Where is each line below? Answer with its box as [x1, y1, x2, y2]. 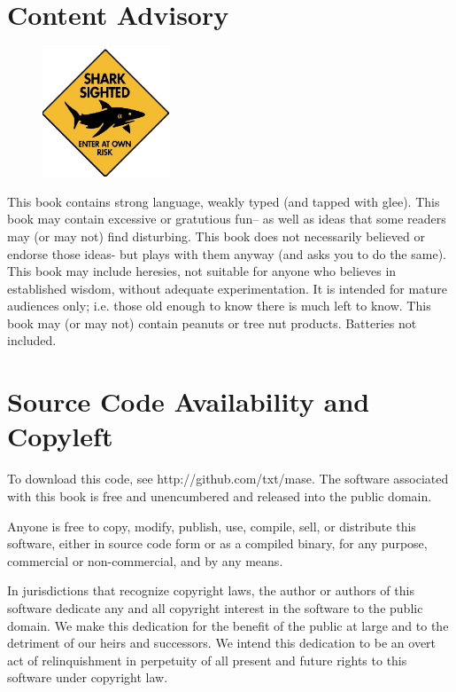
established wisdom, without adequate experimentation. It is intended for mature [7, 279, 448, 297]
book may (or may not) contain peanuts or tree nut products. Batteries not [7, 313, 417, 332]
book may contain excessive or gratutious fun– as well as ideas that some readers [7, 209, 446, 228]
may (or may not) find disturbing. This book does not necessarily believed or [7, 226, 425, 245]
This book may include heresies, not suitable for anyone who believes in [7, 262, 397, 280]
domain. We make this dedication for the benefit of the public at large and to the [7, 616, 449, 634]
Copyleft [7, 418, 113, 454]
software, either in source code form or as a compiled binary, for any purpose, [7, 534, 428, 553]
